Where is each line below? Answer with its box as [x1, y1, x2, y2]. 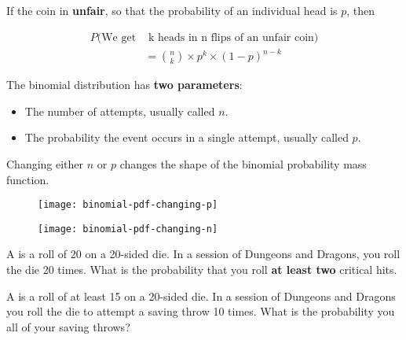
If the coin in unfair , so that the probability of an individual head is [6, 2, 338, 18]
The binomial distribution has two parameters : [6, 76, 243, 93]
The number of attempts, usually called [24, 102, 215, 119]
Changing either [6, 155, 84, 172]
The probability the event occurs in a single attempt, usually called [24, 129, 349, 146]
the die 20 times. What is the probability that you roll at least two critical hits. [6, 261, 397, 278]
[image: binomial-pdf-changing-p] [38, 199, 218, 211]
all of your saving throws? [6, 318, 130, 334]
